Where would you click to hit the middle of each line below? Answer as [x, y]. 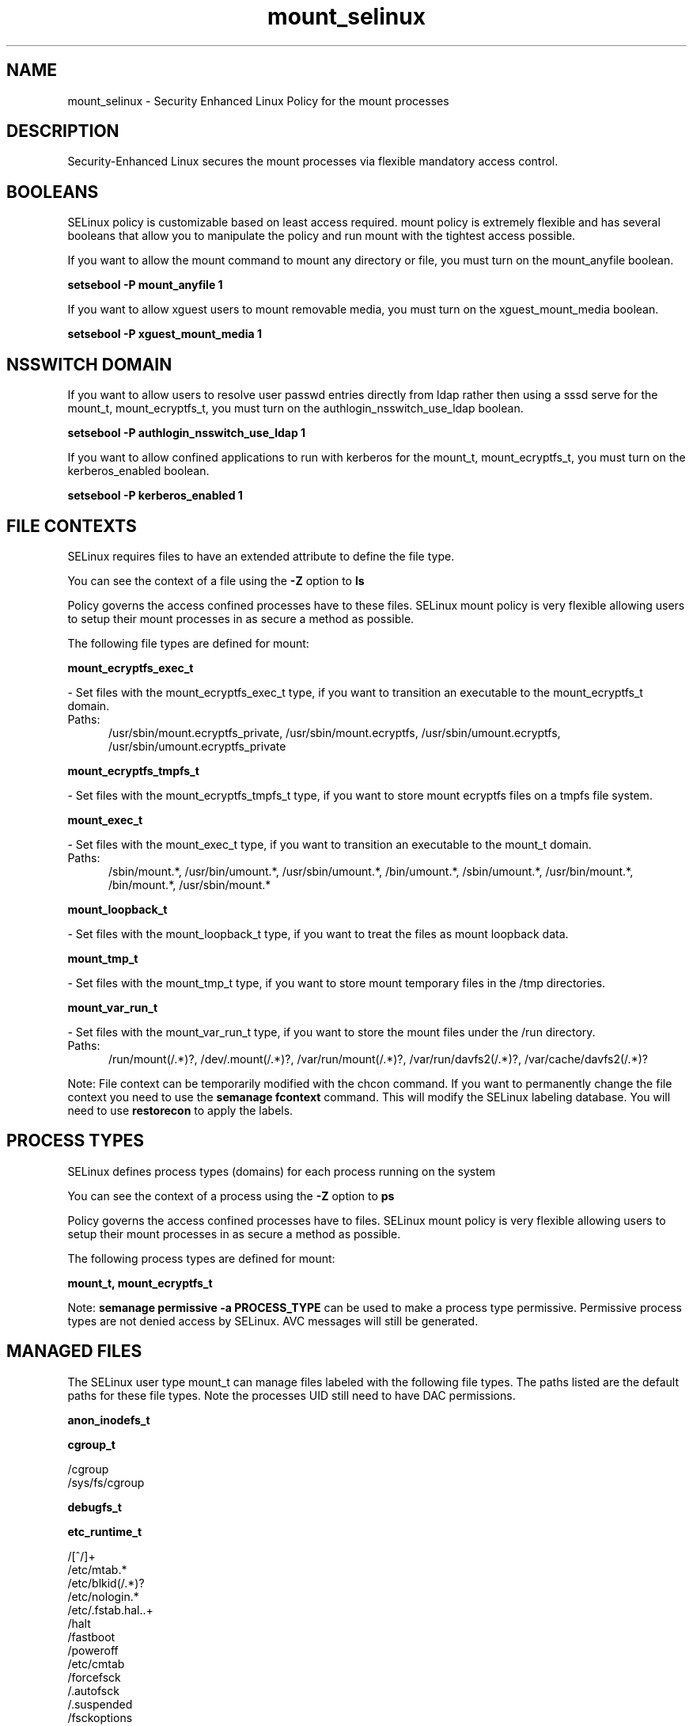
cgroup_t [91, 1444]
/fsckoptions [100, 1717]
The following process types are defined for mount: [201, 1258]
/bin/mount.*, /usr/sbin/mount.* [190, 884]
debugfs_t [95, 1507]
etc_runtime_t [105, 1531]
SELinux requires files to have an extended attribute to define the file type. [261, 556]
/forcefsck [94, 1677]
